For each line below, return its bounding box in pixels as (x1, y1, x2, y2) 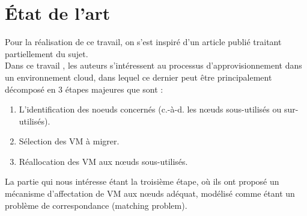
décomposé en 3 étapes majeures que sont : (5, 82, 163, 95)
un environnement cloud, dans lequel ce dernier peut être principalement (5, 70, 272, 83)
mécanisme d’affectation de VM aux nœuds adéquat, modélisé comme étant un (5, 187, 295, 200)
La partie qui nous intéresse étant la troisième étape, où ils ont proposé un (5, 175, 279, 188)
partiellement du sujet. (5, 47, 88, 60)
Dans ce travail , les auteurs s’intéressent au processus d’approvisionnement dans (5, 59, 302, 72)
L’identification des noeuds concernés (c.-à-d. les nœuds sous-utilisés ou (19, 103, 282, 116)
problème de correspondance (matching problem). (5, 199, 187, 211)
